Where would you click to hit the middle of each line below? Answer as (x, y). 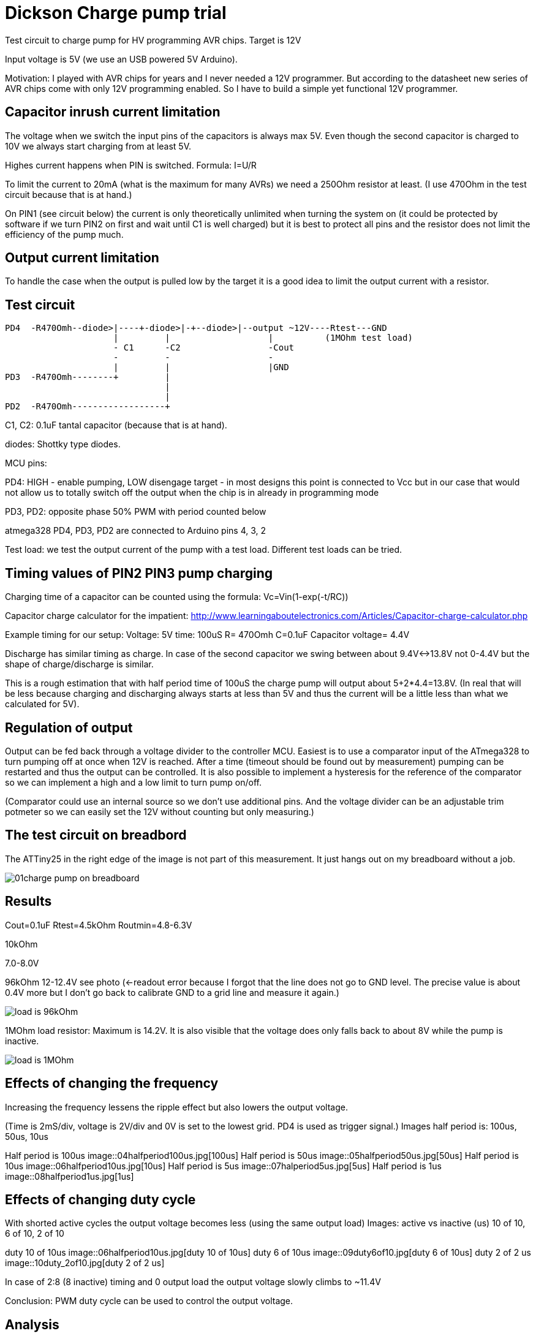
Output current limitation (82, 258)
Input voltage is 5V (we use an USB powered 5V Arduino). (121, 59)
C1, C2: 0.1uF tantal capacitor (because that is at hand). (116, 425)
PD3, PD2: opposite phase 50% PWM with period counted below (136, 512)
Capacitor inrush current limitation (113, 112)
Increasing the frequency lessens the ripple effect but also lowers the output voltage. (176, 1107)
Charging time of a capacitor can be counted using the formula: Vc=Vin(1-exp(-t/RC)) (177, 597)
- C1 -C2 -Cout (204, 348)
